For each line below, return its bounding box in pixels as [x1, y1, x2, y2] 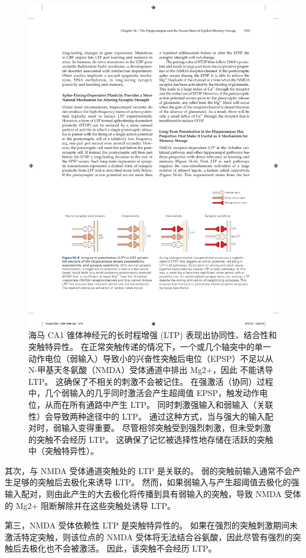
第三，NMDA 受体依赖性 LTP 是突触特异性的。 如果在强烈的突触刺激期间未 [5, 519, 298, 531]
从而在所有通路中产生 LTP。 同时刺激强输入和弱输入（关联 [44, 398, 274, 410]
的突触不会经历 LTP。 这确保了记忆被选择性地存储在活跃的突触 [28, 433, 274, 445]
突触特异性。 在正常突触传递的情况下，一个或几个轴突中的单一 [28, 340, 271, 352]
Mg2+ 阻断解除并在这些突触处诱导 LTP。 [15, 499, 175, 511]
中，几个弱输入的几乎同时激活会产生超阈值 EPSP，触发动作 [28, 387, 260, 399]
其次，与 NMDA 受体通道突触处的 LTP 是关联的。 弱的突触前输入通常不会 [5, 464, 292, 476]
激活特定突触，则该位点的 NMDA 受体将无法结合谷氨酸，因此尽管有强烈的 [5, 530, 293, 543]
